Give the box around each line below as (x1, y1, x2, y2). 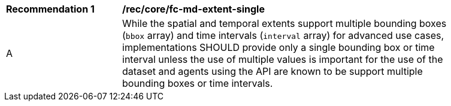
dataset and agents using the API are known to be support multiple (122, 65, 423, 77)
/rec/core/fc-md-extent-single (122, 3, 265, 15)
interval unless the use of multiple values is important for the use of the (122, 53, 443, 65)
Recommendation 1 (6, 3, 95, 15)
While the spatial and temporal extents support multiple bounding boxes (122, 17, 447, 29)
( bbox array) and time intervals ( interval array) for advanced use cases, (122, 29, 444, 41)
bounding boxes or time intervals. (122, 77, 273, 89)
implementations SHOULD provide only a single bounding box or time (122, 41, 435, 53)
